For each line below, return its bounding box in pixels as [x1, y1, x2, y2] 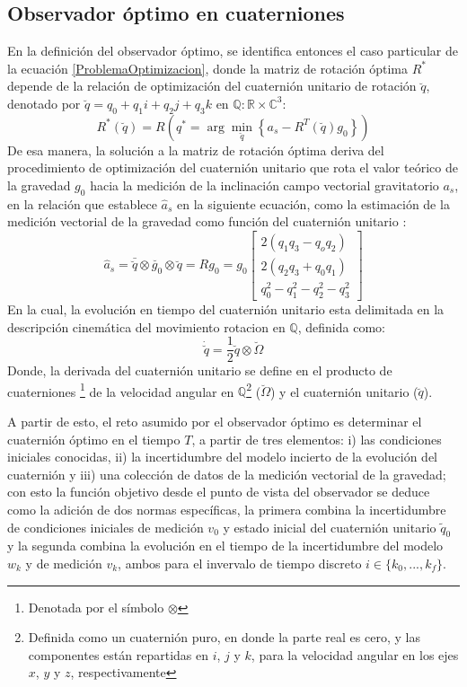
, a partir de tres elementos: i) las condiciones [191, 429, 442, 448]
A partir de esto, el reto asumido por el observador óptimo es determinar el [7, 412, 422, 431]
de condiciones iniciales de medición [7, 517, 204, 536]
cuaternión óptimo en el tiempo [7, 429, 181, 448]
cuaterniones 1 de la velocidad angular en [7, 379, 234, 401]
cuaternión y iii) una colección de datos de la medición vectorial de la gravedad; [7, 464, 446, 483]
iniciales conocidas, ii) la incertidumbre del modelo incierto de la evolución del [7, 447, 437, 466]
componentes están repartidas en [28, 645, 208, 664]
